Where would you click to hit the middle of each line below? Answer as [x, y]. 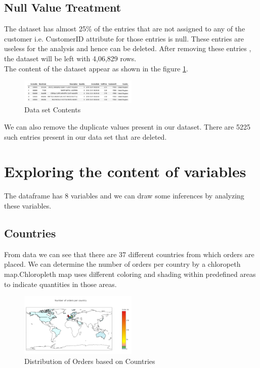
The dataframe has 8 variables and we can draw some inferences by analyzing [124, 196]
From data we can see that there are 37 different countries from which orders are [129, 254]
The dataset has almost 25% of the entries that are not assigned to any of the [125, 29]
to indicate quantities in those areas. [60, 284]
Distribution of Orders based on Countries [90, 361]
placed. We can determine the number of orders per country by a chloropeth [122, 264]
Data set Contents [53, 110]
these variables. [28, 205]
